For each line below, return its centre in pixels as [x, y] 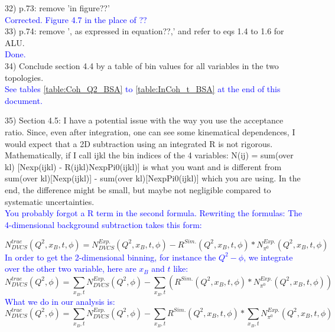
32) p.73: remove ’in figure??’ [57, 8]
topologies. [24, 77]
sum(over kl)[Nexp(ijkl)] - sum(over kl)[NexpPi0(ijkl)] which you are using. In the [153, 178]
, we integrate [268, 257]
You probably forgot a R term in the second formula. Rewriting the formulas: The [154, 213]
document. [24, 100]
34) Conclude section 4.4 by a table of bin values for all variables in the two [142, 65]
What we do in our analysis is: [60, 301]
